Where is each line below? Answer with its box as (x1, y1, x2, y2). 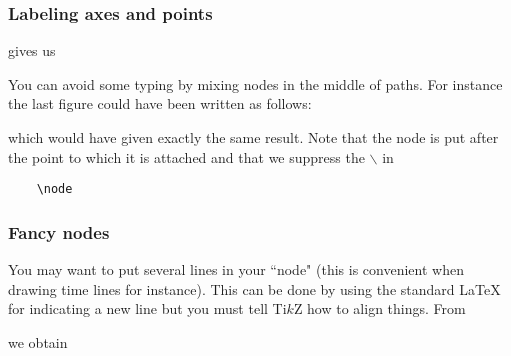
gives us (8, 40, 56, 61)
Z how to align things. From (293, 298, 466, 319)
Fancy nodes (8, 219, 110, 244)
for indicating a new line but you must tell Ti (8, 298, 287, 319)
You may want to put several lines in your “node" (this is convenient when (8, 259, 464, 280)
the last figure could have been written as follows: (8, 93, 312, 114)
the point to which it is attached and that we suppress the (8, 146, 365, 167)
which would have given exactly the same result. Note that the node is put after (8, 127, 499, 147)
